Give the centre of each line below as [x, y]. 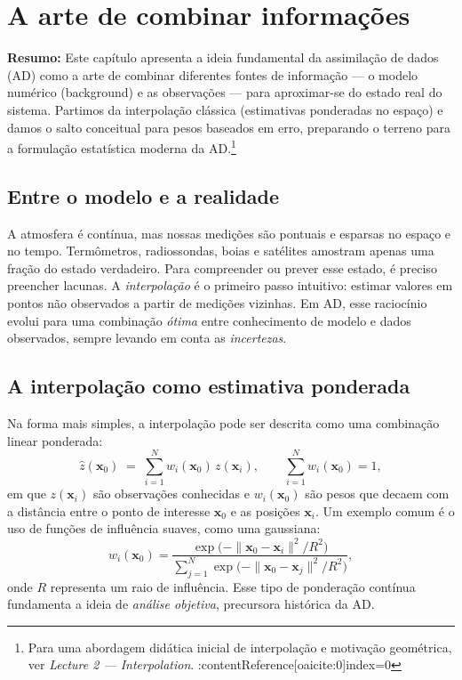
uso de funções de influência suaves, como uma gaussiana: [164, 528]
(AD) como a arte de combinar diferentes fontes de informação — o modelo [213, 74]
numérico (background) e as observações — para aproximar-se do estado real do [225, 92]
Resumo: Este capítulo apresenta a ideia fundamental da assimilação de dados [223, 57]
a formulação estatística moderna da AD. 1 [122, 146]
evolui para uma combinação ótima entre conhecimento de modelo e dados [209, 320]
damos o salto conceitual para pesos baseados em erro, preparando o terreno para [229, 127]
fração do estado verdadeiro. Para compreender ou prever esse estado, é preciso [222, 267]
